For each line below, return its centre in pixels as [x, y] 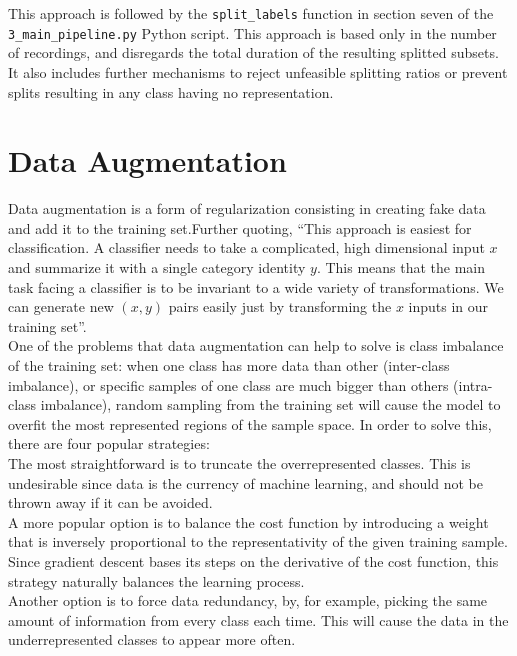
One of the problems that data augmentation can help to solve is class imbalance [256, 345]
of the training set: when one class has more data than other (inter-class [229, 364]
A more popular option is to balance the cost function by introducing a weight [248, 521]
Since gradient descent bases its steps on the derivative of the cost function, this [253, 560]
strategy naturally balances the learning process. [156, 580]
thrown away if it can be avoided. [110, 502]
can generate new [61, 306]
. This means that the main [401, 267]
